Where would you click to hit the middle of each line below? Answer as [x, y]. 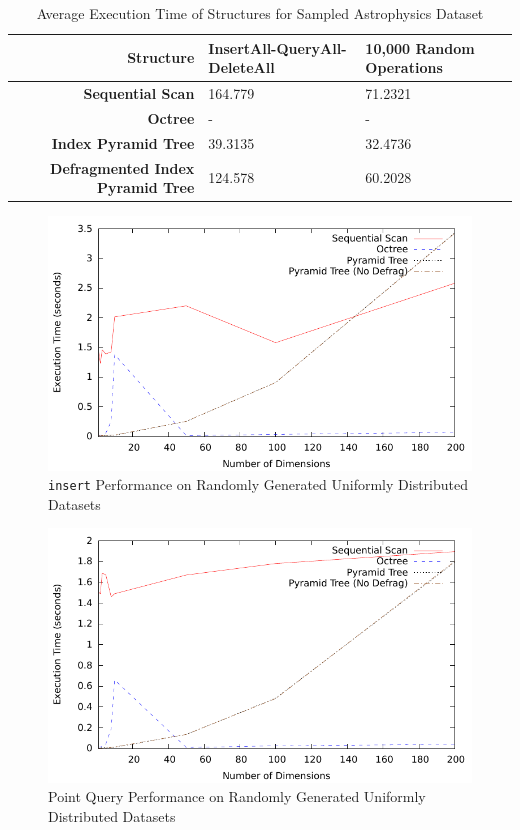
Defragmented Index [122, 167]
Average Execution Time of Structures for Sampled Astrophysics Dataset [260, 13]
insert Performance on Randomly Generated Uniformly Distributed [258, 484]
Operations [404, 67]
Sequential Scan [139, 93]
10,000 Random [420, 47]
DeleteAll [241, 67]
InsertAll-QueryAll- [277, 47]
